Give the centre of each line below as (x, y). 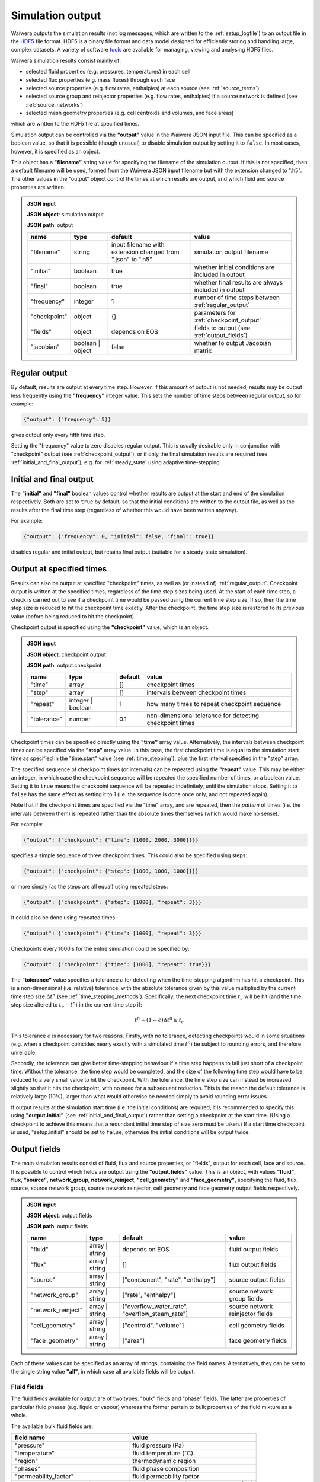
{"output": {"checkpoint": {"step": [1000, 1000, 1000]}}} (111, 871)
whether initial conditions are (234, 267)
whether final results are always (239, 282)
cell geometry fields (257, 1325)
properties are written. (38, 187)
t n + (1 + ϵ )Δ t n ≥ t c (159, 1020)
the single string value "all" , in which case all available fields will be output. (103, 1372)
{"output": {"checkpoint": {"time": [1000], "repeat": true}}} (117, 964)
